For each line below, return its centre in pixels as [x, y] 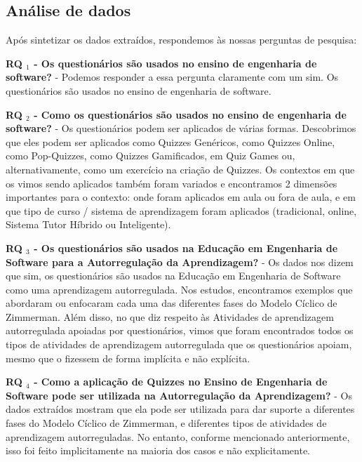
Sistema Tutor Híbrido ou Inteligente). [88, 224]
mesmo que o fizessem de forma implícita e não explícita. [128, 358]
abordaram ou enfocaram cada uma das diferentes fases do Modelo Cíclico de [172, 303]
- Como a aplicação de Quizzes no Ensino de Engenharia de [181, 382]
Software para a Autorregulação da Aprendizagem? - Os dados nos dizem [180, 262]
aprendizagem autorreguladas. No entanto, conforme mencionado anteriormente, [178, 436]
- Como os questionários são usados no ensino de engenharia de [190, 114]
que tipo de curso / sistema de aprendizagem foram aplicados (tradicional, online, [181, 210]
